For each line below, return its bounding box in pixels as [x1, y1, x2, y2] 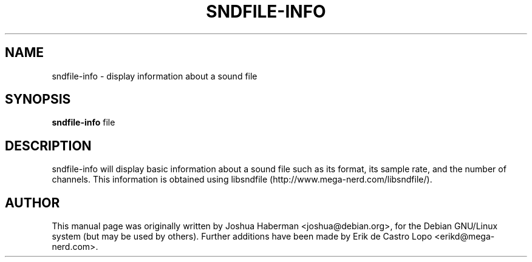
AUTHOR [5, 195, 60, 210]
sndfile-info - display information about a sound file [52, 70, 257, 81]
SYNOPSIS [5, 92, 71, 107]
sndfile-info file [52, 117, 115, 128]
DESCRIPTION [5, 138, 92, 153]
